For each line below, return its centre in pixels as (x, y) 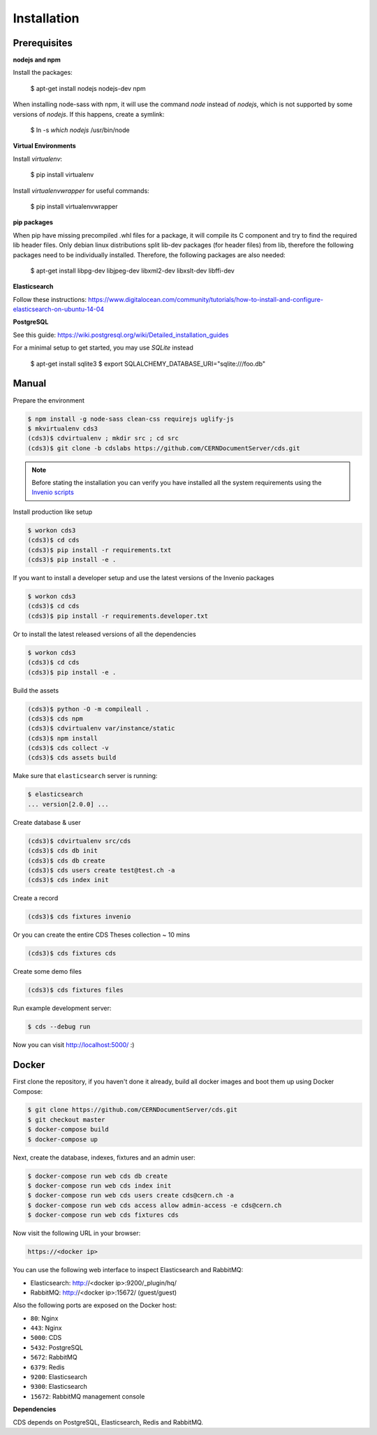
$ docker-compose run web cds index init (99, 1186)
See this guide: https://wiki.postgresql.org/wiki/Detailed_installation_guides (121, 335)
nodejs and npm (37, 60)
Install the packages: (43, 73)
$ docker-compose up (62, 1139)
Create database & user (47, 822)
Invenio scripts (53, 492)
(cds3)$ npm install (62, 738)
